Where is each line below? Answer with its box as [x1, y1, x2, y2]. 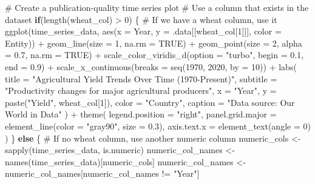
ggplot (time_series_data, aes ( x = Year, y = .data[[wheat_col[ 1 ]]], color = [5, 25, 282, 38]
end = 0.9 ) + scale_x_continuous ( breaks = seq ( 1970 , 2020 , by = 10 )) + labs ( [5, 60, 297, 73]
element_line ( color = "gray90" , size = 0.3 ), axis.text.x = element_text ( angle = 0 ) [5, 119, 311, 132]
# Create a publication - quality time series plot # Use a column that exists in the [5, 1, 309, 13]
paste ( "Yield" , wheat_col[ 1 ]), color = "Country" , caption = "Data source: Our [5, 96, 295, 108]
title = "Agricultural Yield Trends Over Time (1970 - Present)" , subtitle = [5, 72, 277, 85]
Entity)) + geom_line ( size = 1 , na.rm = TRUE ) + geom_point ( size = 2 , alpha [5, 36, 302, 49]
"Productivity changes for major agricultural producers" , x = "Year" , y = [5, 84, 277, 97]
